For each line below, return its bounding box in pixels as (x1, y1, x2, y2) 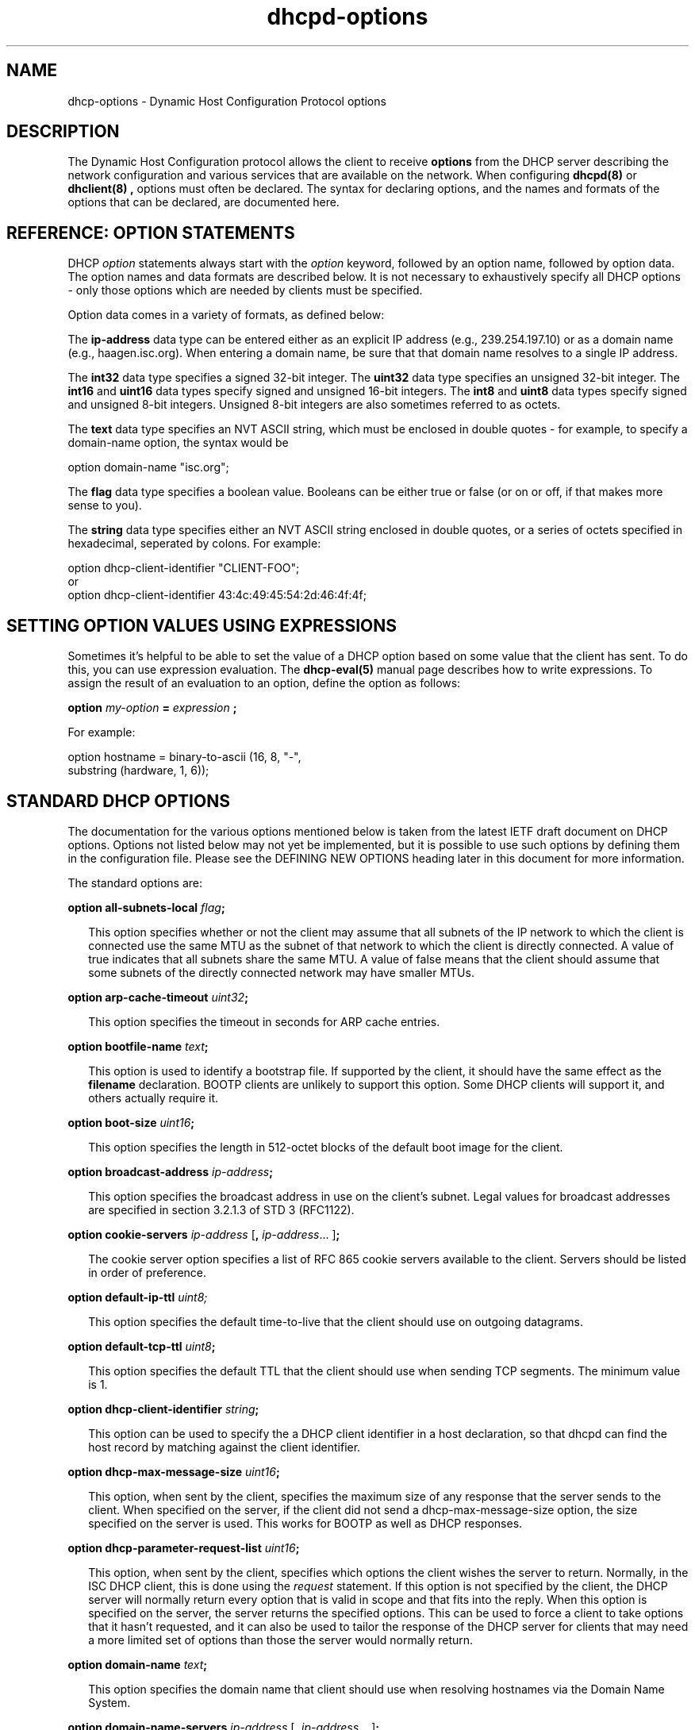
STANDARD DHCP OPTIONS (6, 790, 230, 811)
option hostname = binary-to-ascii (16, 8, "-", (67, 750, 301, 764)
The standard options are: (67, 875, 202, 890)
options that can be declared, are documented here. (67, 195, 340, 210)
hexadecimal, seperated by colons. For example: (67, 536, 321, 551)
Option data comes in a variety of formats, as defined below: (67, 308, 385, 322)
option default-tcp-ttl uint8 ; (67, 1339, 216, 1353)
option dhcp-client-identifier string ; (67, 1401, 259, 1416)
